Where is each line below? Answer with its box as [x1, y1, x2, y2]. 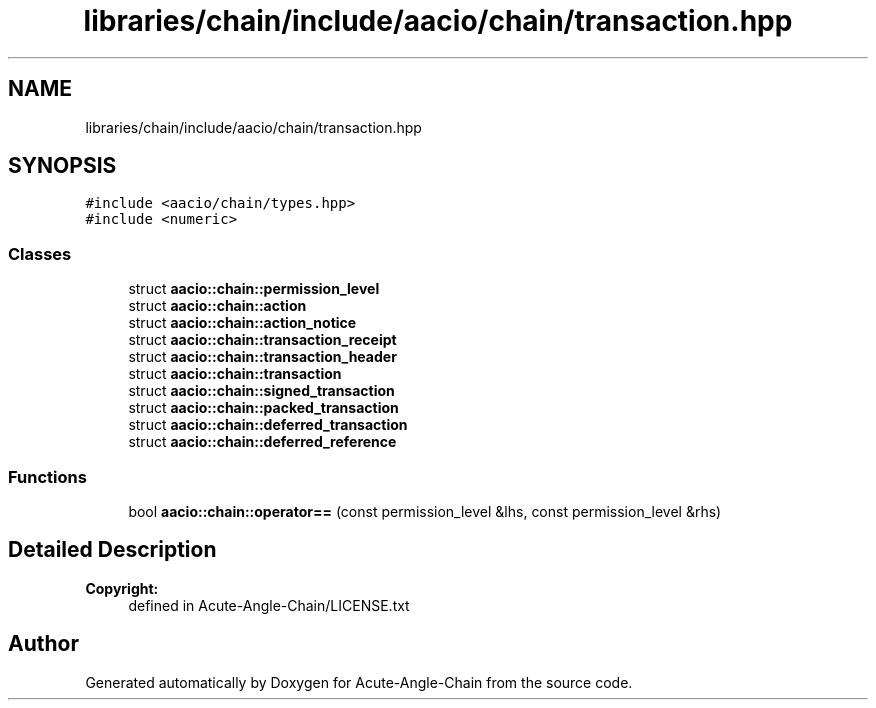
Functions [8, 466, 87, 487]
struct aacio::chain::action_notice [128, 314, 357, 332]
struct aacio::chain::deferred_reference [128, 433, 397, 451]
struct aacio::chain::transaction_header [128, 348, 397, 366]
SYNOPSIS [8, 153, 117, 179]
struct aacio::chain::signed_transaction [128, 382, 395, 400]
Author [8, 631, 79, 657]
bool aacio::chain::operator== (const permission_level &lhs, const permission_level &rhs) [128, 502, 722, 520]
